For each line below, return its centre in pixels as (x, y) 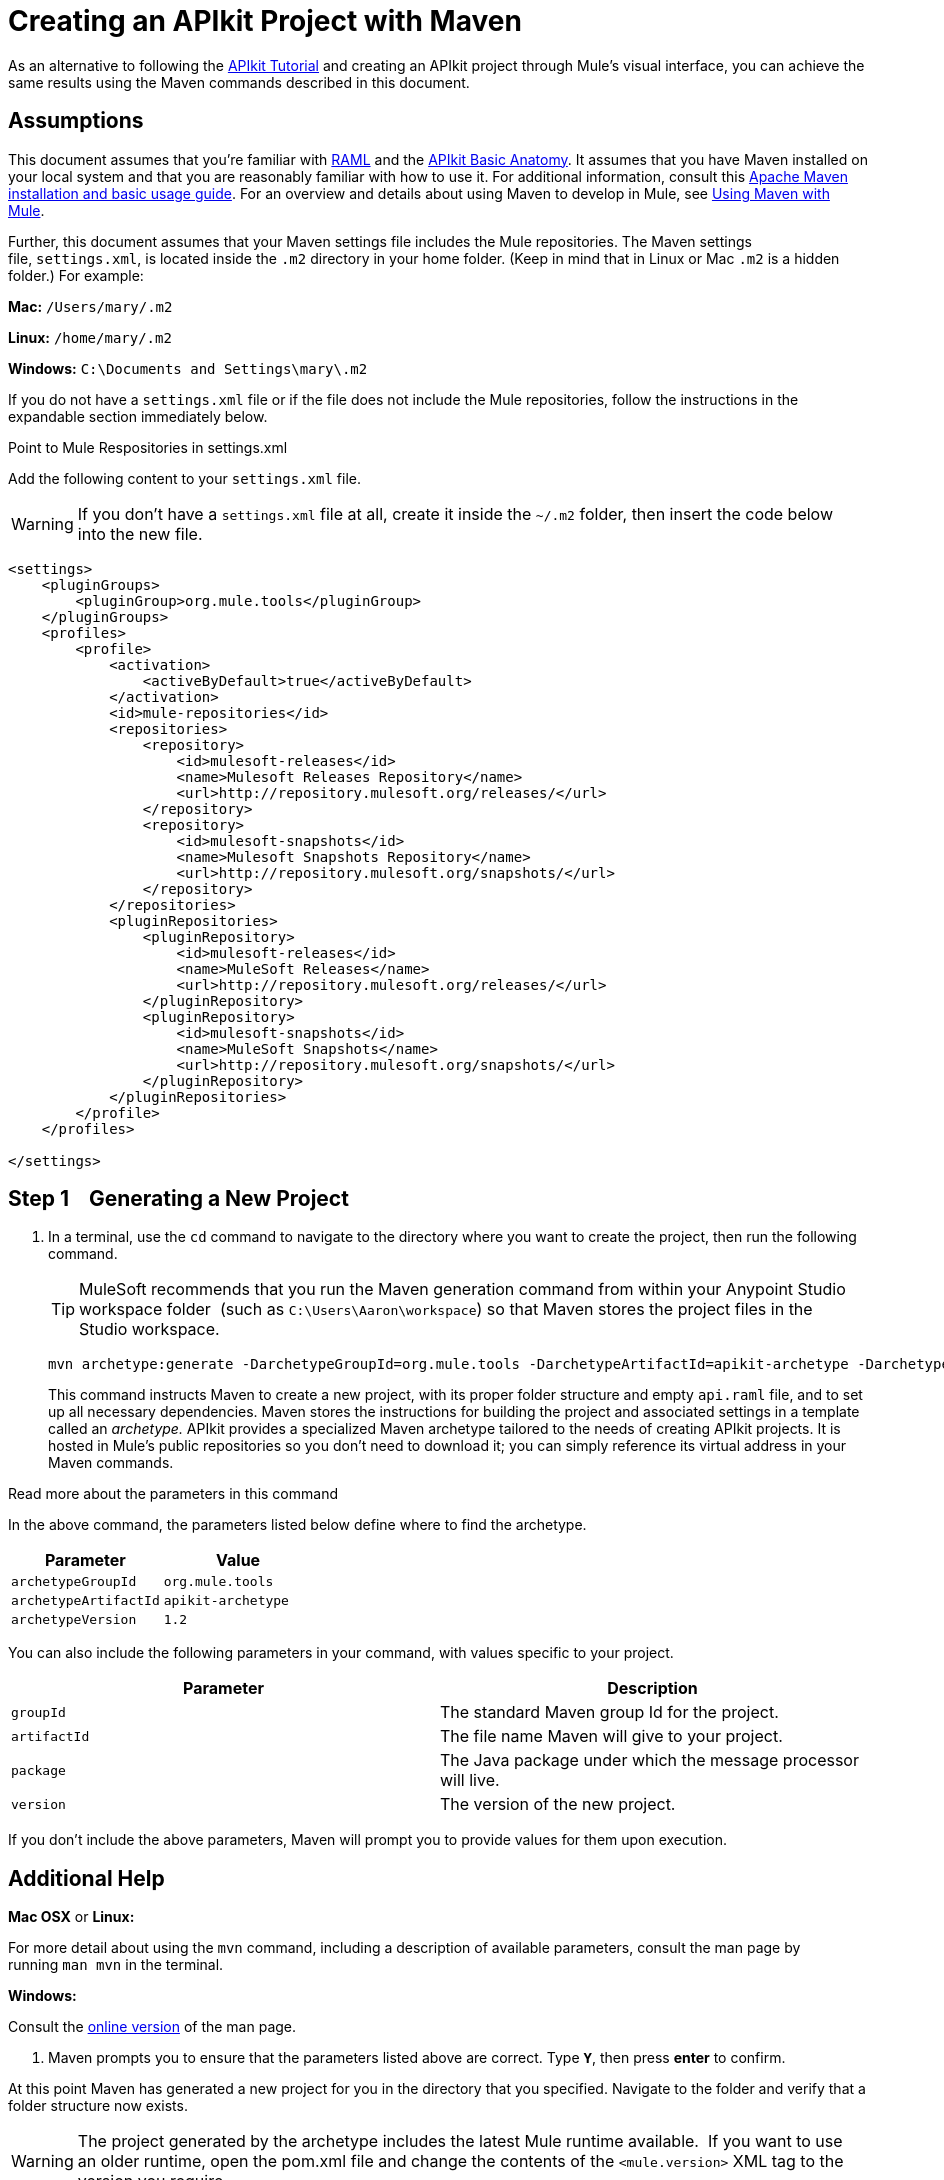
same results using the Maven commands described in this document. (239, 82)
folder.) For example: (76, 275)
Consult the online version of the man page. (152, 2027)
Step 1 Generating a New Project (178, 1199)
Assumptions (76, 121)
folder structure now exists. (98, 2106)
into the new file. (140, 533)
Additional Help (86, 1878)
